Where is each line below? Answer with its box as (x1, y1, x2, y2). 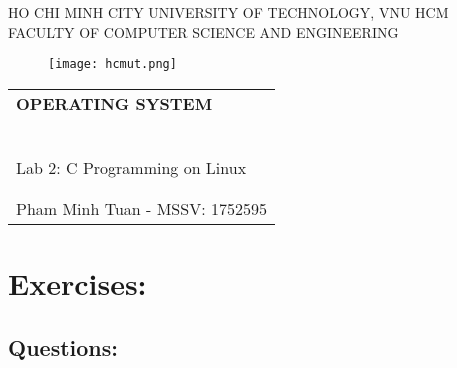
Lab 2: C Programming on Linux (16, 155, 247, 179)
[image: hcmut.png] (48, 57, 177, 72)
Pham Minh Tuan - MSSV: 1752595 (16, 196, 267, 220)
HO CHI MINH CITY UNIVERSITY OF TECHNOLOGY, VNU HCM (8, 2, 449, 22)
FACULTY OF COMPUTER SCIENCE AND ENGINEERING (8, 21, 399, 42)
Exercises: (8, 263, 147, 304)
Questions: (8, 331, 118, 362)
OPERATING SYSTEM (16, 91, 213, 115)
